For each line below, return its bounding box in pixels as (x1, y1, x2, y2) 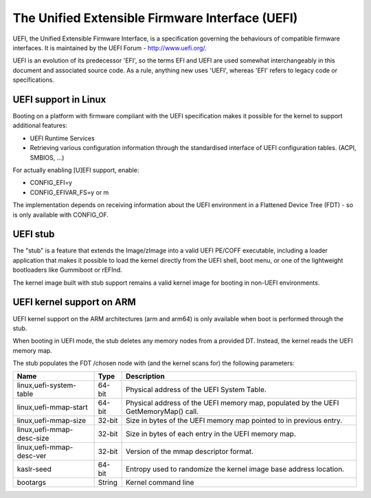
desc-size (16, 433, 49, 443)
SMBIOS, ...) (30, 153, 65, 162)
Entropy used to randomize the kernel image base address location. (125, 464, 345, 474)
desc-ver (16, 451, 47, 461)
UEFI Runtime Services (30, 134, 95, 142)
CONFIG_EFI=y (30, 179, 72, 187)
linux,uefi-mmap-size (16, 416, 87, 426)
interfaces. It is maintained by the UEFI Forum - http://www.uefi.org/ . (12, 43, 207, 52)
